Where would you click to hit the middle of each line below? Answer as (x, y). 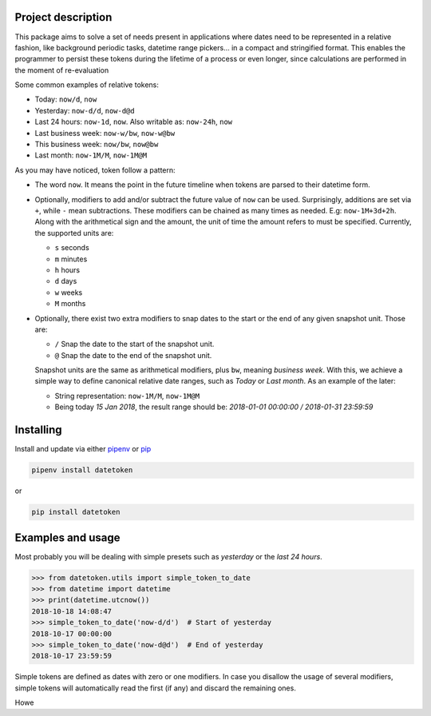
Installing (39, 430)
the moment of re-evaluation (62, 70)
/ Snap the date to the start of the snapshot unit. (134, 344)
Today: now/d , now (66, 99)
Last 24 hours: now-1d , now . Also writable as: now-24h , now (134, 122)
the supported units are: (74, 233)
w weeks (69, 292)
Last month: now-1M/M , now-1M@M (91, 155)
